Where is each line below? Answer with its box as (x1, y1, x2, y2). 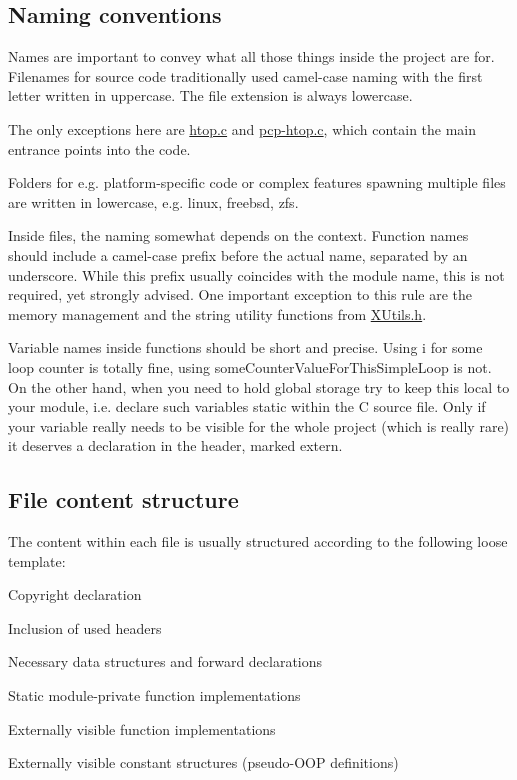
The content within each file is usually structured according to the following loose (8, 531, 508, 552)
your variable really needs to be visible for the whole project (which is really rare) (8, 415, 510, 436)
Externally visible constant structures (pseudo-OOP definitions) (8, 752, 399, 773)
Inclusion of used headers (8, 617, 162, 638)
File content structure (8, 484, 239, 515)
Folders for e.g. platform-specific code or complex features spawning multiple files (8, 172, 506, 193)
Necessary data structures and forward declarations (8, 651, 323, 672)
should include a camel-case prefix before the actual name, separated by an (8, 244, 468, 265)
